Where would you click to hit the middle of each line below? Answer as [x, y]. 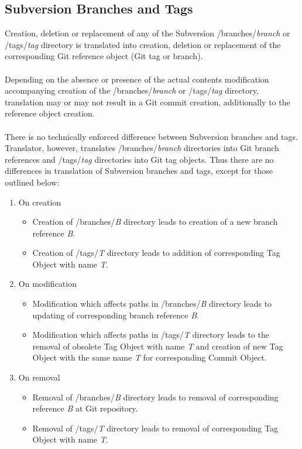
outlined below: [32, 182]
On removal [39, 377]
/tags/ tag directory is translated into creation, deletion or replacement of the [143, 44]
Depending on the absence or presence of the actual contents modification [137, 79]
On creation [40, 202]
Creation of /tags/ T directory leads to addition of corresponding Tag [156, 253]
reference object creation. [50, 113]
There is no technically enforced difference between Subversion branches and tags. [151, 136]
